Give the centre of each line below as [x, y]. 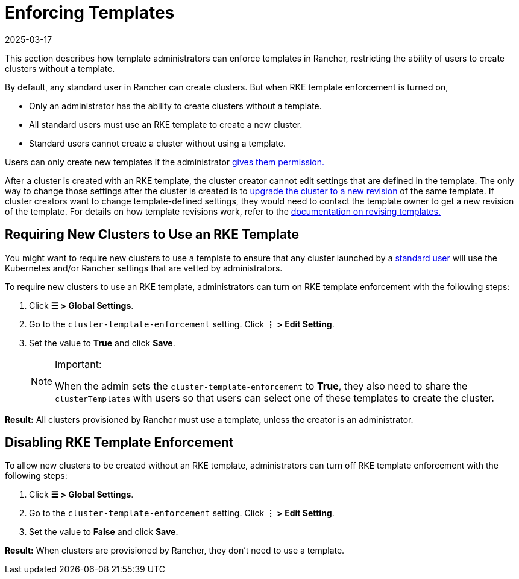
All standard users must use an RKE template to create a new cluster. [166, 124]
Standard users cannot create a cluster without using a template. [157, 143]
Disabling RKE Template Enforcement [119, 443]
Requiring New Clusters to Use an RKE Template [152, 235]
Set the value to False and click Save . [104, 532]
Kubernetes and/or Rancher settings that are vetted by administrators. [144, 268]
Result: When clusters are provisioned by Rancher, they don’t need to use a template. [175, 551]
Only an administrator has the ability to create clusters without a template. [175, 106]
